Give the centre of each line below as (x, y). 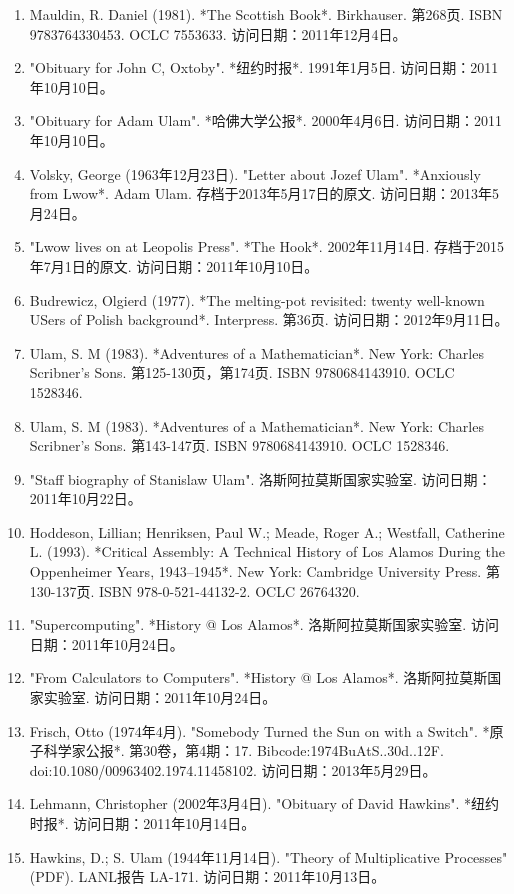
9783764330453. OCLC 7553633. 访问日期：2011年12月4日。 (218, 33)
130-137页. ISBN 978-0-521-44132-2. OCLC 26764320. (194, 590)
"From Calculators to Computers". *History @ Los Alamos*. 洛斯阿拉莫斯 (258, 677)
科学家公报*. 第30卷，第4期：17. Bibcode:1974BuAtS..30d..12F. (243, 750)
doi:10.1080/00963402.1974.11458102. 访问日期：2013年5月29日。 (233, 769)
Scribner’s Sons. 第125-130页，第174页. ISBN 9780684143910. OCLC (242, 372)
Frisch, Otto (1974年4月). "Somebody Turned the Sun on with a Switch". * (259, 730)
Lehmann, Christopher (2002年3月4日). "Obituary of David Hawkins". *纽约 (264, 803)
